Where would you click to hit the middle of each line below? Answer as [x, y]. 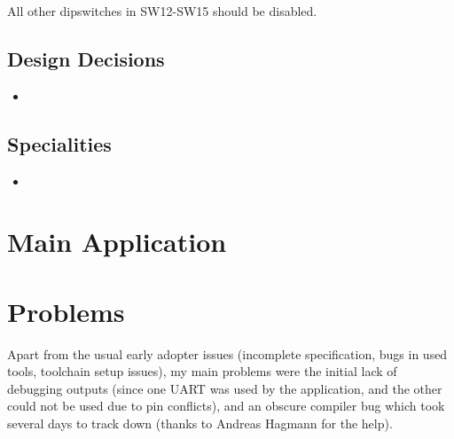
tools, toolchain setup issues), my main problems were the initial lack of [202, 371]
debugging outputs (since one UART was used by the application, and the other [225, 388]
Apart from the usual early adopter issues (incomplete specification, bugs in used [227, 353]
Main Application [117, 242]
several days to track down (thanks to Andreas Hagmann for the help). [200, 423]
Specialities [59, 143]
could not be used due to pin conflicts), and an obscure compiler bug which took [226, 406]
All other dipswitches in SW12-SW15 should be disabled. [162, 11]
